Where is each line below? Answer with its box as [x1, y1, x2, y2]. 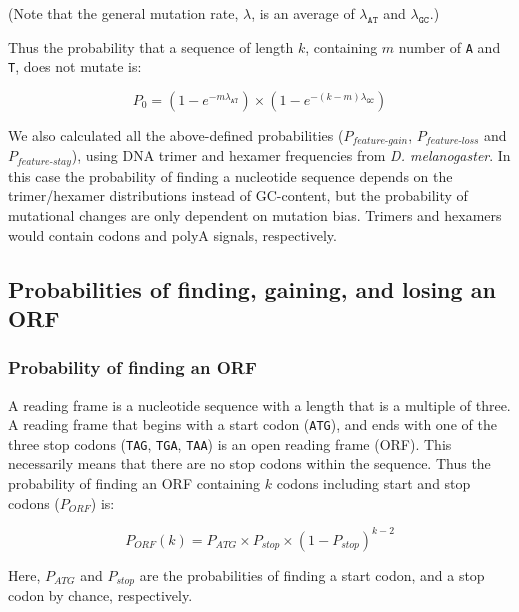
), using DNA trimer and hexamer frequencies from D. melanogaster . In [71, 145, 511, 166]
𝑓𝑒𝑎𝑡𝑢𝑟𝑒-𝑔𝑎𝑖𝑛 [352, 136, 408, 147]
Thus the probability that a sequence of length [8, 36, 294, 57]
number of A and [398, 36, 501, 57]
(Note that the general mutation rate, [8, 3, 239, 23]
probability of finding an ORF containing [8, 473, 261, 494]
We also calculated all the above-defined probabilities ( [8, 124, 344, 145]
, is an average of [251, 3, 355, 23]
